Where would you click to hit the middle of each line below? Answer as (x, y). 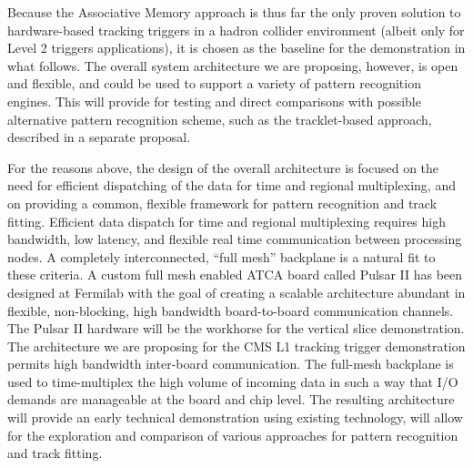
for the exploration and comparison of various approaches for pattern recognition (233, 435)
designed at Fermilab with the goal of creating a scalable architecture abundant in (236, 292)
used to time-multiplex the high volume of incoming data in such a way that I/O (233, 381)
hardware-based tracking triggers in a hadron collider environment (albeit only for (236, 30)
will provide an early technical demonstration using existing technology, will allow (235, 417)
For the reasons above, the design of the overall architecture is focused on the (223, 167)
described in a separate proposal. (99, 137)
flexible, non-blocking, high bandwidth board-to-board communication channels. (231, 310)
